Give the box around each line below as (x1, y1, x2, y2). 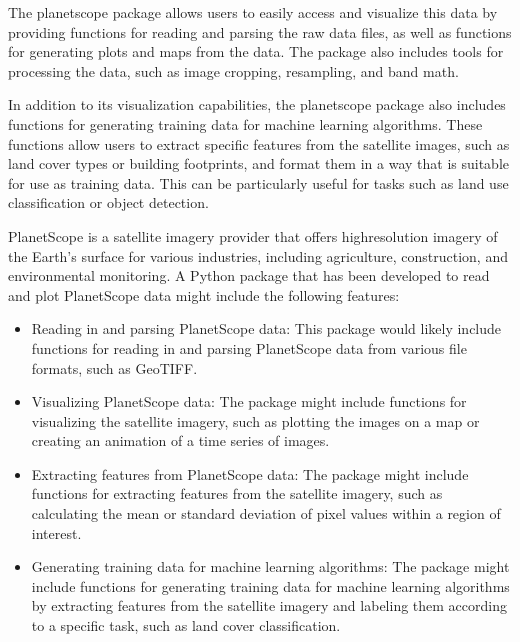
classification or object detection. (8, 192, 209, 213)
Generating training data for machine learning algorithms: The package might (31, 556, 510, 577)
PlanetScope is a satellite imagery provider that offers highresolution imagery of (8, 225, 498, 246)
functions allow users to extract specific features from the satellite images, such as (8, 133, 510, 154)
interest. (31, 522, 82, 543)
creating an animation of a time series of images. (31, 430, 330, 451)
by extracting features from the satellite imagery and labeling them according (31, 595, 507, 616)
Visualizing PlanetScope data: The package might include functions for (31, 391, 467, 412)
